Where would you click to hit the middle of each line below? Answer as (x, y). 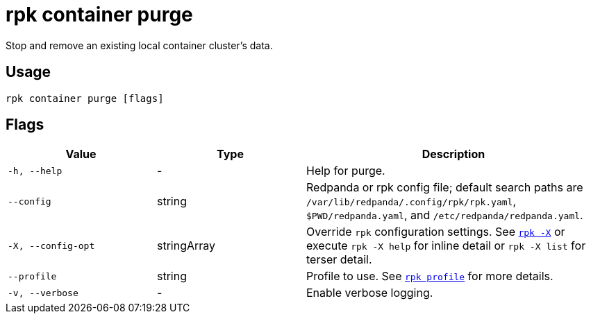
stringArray (186, 246)
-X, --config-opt (51, 245)
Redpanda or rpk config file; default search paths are (445, 188)
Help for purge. (346, 171)
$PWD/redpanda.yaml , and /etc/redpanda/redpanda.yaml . (445, 215)
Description (453, 154)
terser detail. (339, 260)
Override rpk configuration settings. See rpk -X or (436, 232)
